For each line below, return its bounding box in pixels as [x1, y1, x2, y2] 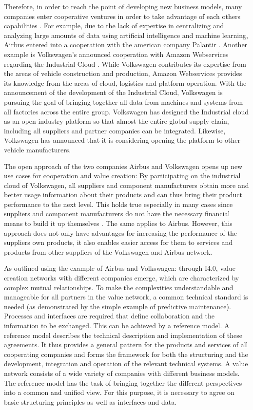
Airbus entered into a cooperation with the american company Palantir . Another [4, 39, 248, 50]
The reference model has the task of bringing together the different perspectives [4, 377, 242, 388]
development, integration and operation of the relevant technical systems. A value [4, 358, 248, 369]
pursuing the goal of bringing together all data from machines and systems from [4, 96, 243, 107]
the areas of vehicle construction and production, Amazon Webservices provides [4, 68, 242, 78]
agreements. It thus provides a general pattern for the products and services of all [4, 339, 248, 350]
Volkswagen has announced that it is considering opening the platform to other [4, 135, 241, 145]
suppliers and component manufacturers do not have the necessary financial [4, 208, 230, 219]
